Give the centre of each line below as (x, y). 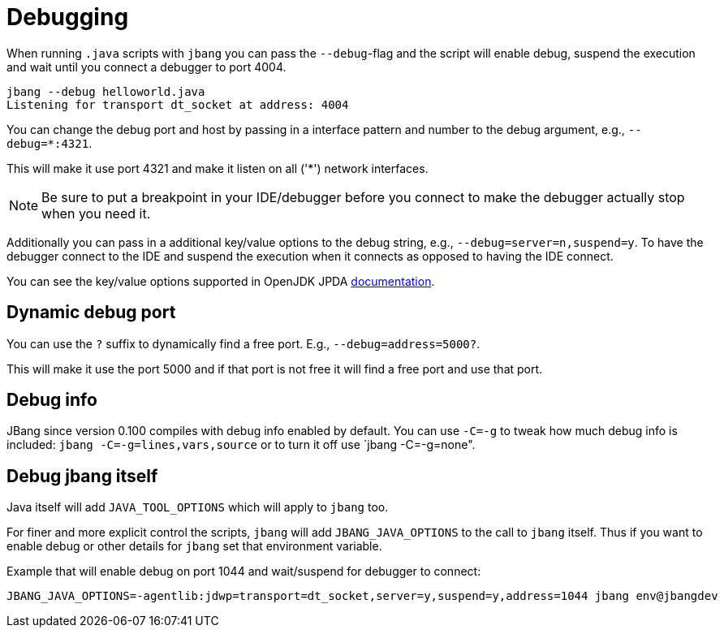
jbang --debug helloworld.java (106, 91)
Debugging (68, 17)
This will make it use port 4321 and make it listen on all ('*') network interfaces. (218, 168)
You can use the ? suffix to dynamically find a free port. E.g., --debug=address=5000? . (243, 343)
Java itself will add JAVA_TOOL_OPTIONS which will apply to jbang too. (198, 507)
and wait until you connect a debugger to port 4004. (147, 67)
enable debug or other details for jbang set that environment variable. (194, 546)
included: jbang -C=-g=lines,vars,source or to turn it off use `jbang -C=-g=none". (241, 445)
